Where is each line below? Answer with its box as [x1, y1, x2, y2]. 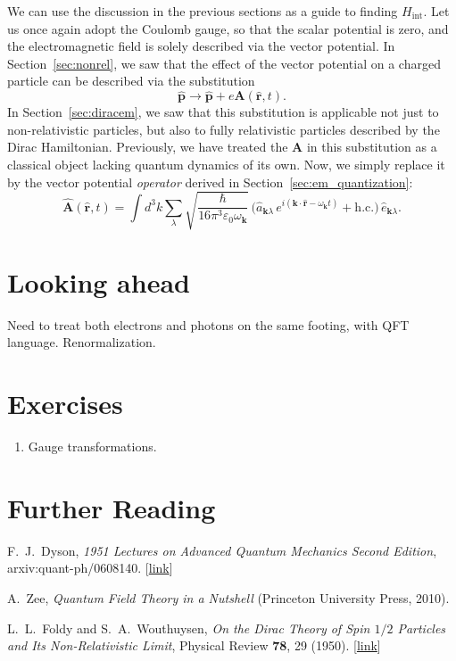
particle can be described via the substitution [7, 71, 255, 90]
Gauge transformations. [28, 437, 157, 456]
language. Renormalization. [7, 333, 156, 351]
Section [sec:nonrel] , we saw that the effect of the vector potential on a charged [7, 54, 441, 72]
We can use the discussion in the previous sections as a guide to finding [7, 2, 398, 20]
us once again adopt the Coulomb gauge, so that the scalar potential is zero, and [7, 19, 449, 37]
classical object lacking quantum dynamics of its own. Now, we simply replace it [7, 154, 445, 173]
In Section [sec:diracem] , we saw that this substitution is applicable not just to [7, 103, 439, 121]
